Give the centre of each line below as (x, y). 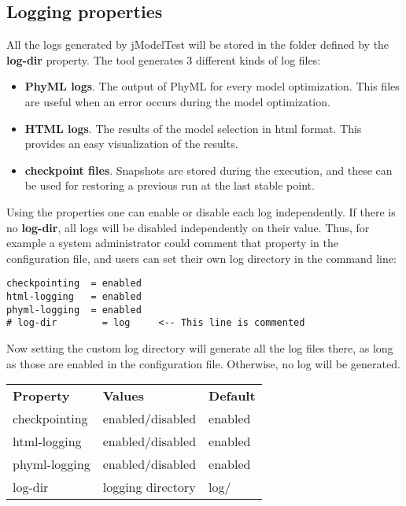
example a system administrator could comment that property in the (172, 243)
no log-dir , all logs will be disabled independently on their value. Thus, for (188, 227)
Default (232, 396)
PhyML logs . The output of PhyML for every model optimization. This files (212, 86)
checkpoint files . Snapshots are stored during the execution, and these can (209, 170)
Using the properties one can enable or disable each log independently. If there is (201, 211)
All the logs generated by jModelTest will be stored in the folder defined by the (198, 44)
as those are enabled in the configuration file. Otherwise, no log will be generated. (203, 363)
